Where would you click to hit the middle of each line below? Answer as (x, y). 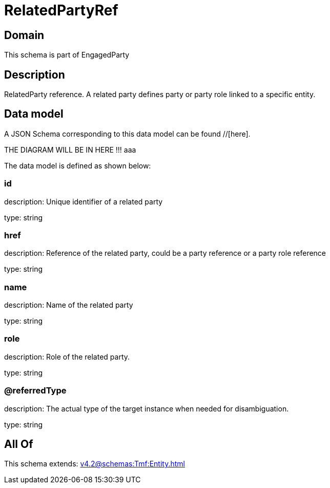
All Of (19, 444)
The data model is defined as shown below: (78, 165)
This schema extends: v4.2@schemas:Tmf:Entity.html (95, 464)
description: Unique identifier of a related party (84, 201)
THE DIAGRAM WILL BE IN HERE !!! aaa (70, 149)
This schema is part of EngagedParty (67, 55)
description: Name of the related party (69, 305)
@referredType (35, 391)
